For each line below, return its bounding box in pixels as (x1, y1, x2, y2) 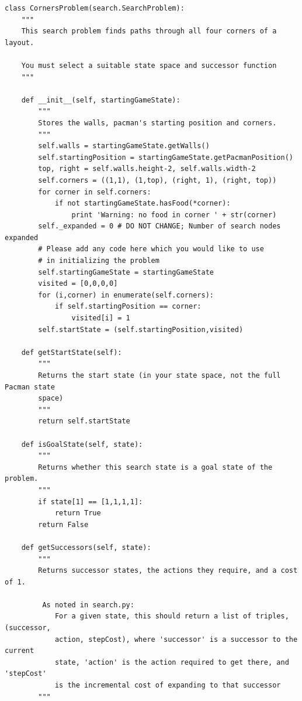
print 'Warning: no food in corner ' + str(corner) (71, 210, 277, 219)
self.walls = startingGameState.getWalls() (38, 142, 210, 151)
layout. (5, 38, 34, 47)
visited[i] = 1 (71, 314, 130, 323)
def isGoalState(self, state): (21, 440, 143, 449)
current (5, 647, 34, 655)
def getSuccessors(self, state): (21, 543, 151, 552)
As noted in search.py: (42, 600, 134, 609)
